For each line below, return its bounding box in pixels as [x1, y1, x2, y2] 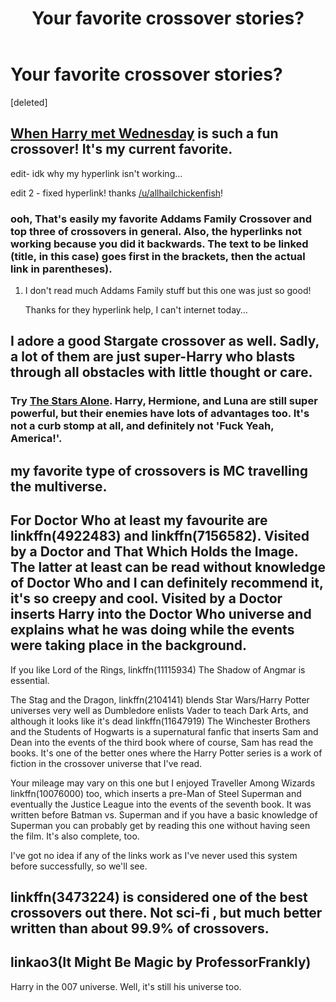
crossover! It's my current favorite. [10, 141, 233, 158]
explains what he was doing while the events [10, 622, 295, 639]
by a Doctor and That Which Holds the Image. [10, 543, 299, 561]
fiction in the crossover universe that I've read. [10, 757, 203, 769]
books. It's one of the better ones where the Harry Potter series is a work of [10, 747, 323, 759]
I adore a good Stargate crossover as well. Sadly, [10, 333, 320, 350]
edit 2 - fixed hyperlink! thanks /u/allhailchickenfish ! [10, 187, 224, 199]
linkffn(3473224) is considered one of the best [10, 888, 308, 906]
